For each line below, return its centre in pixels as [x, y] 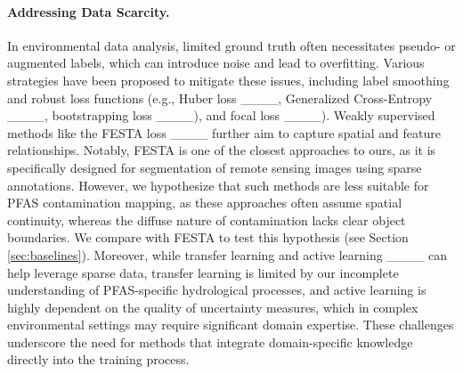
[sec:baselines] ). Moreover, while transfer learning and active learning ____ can [227, 254]
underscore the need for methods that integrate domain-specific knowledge [210, 341]
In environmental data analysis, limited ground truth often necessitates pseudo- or [231, 45]
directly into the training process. [98, 359]
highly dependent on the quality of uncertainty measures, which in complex [213, 307]
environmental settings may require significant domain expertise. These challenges [231, 325]
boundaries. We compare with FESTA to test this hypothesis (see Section [208, 237]
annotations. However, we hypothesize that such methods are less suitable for [218, 185]
